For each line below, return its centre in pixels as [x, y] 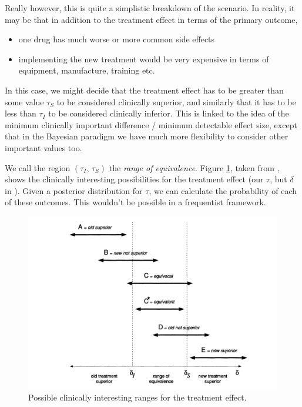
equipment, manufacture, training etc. [87, 70]
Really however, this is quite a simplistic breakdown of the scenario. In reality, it [150, 8]
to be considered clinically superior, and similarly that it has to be [176, 101]
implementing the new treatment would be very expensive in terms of [144, 59]
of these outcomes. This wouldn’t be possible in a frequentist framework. [135, 202]
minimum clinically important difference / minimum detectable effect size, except [151, 124]
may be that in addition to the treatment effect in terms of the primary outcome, [151, 19]
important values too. [43, 147]
